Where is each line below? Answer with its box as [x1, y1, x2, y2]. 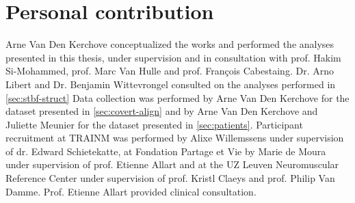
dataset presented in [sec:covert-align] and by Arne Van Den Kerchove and [5, 104, 318, 118]
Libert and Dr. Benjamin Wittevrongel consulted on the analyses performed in [5, 77, 336, 91]
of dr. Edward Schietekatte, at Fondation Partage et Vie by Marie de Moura [5, 144, 326, 158]
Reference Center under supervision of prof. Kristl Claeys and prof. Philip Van [5, 171, 335, 185]
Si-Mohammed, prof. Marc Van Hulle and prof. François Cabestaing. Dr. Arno [5, 64, 334, 78]
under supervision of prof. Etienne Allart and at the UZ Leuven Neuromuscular [5, 157, 339, 172]
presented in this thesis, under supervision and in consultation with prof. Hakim [5, 50, 341, 64]
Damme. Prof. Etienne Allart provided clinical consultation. [5, 184, 257, 198]
